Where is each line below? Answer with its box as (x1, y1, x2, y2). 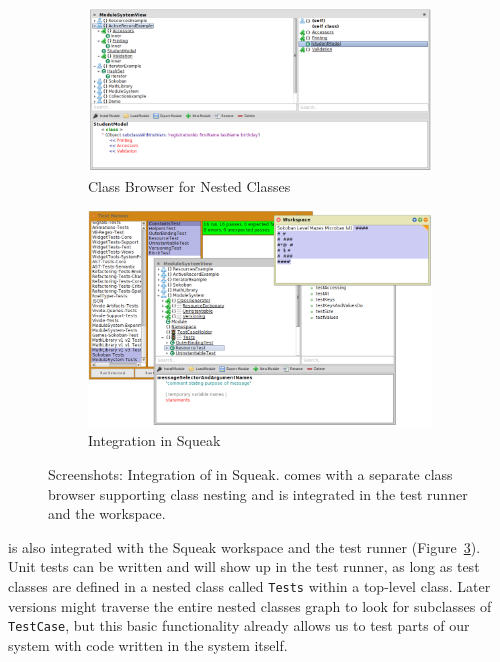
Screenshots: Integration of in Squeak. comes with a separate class (48, 463, 453, 484)
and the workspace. (48, 503, 166, 524)
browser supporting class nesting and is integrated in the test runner (48, 483, 468, 504)
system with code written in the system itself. (8, 634, 288, 655)
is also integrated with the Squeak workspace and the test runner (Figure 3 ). (8, 536, 481, 557)
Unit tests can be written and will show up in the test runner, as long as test (8, 556, 480, 577)
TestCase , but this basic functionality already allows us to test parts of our (8, 615, 470, 636)
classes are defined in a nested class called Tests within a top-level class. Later (8, 575, 491, 596)
